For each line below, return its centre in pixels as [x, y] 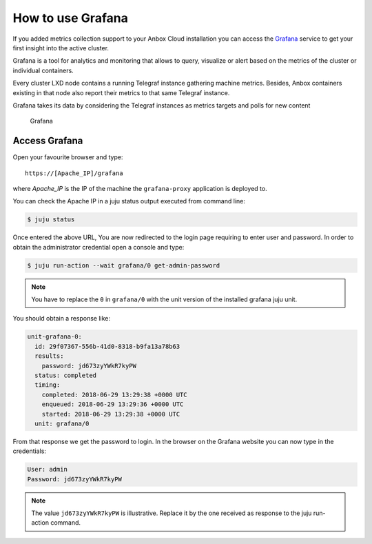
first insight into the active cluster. [61, 48]
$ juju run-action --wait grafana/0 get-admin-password [124, 265]
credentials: [29, 451]
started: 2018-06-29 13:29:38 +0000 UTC [111, 414]
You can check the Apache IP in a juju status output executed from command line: [129, 201]
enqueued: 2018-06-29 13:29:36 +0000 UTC [113, 404]
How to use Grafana [71, 18]
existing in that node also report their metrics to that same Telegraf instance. [121, 92]
